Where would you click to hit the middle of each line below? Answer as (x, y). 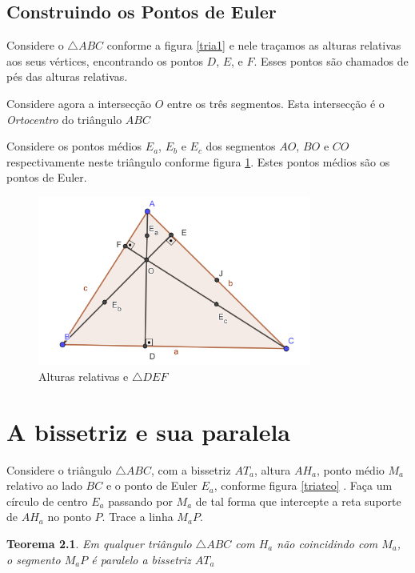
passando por (140, 501)
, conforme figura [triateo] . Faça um (303, 485)
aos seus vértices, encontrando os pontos (105, 60)
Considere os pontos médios (74, 146)
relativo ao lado (44, 485)
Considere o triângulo (59, 469)
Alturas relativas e (84, 376)
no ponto (69, 517)
